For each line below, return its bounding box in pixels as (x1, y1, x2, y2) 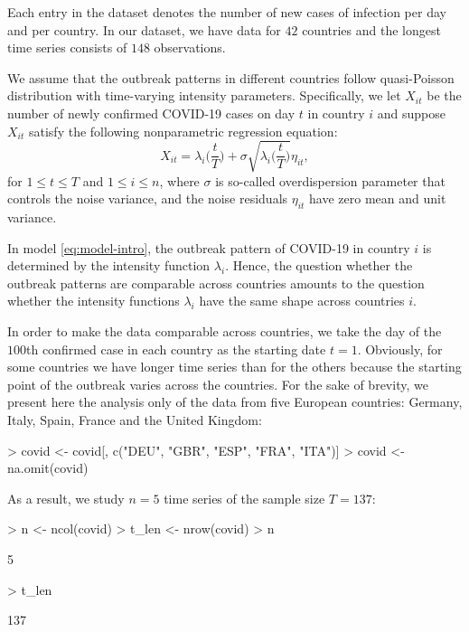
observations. (154, 38, 226, 57)
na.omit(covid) (7, 458, 89, 477)
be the (427, 86, 462, 105)
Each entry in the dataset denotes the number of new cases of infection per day (7, 3, 446, 21)
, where (159, 171, 200, 190)
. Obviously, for (357, 339, 443, 358)
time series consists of (7, 38, 127, 57)
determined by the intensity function (7, 256, 211, 275)
